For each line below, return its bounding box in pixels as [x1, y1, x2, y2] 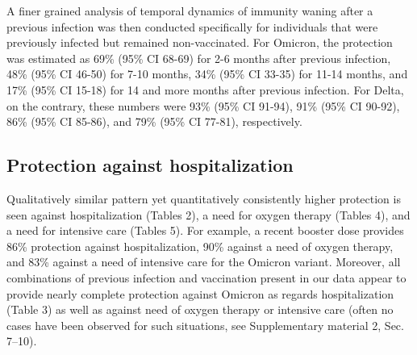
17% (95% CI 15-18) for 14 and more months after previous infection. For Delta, [6, 81, 404, 98]
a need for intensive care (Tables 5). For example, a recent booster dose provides [6, 222, 404, 239]
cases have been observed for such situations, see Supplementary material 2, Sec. [6, 316, 404, 333]
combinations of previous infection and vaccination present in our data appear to [6, 269, 407, 286]
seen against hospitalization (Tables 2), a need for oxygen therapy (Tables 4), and [6, 206, 411, 223]
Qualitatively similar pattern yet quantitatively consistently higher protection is [6, 190, 401, 207]
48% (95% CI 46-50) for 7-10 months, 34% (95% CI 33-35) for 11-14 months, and [6, 65, 408, 82]
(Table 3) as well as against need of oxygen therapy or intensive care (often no [6, 301, 394, 318]
